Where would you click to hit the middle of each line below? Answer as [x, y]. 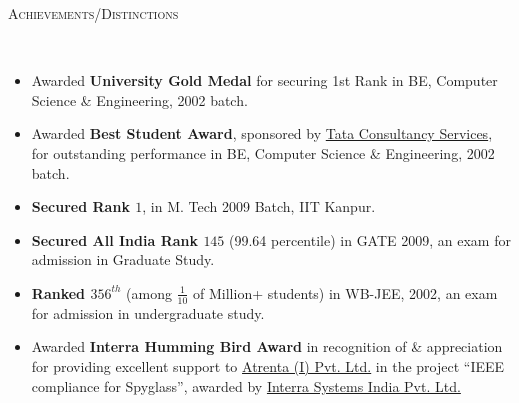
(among [149, 292]
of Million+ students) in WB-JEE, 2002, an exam [345, 292]
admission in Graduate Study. [123, 259]
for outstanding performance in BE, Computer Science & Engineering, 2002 [263, 152]
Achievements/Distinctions [93, 13]
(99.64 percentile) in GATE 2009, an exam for [370, 239]
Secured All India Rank [115, 239]
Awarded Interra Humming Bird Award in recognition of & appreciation [267, 346]
